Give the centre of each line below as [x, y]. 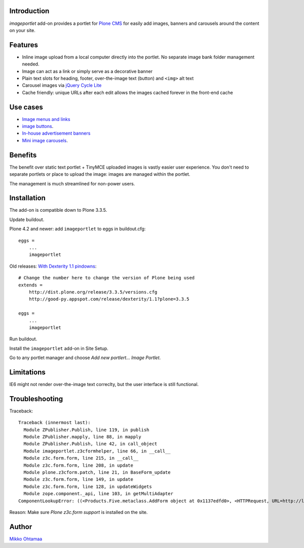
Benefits [23, 155]
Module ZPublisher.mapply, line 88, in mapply [82, 437]
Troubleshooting [36, 399]
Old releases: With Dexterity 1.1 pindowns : [53, 266]
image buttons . [38, 126]
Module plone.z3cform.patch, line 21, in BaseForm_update [97, 473]
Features [24, 45]
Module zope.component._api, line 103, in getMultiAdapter [98, 494]
